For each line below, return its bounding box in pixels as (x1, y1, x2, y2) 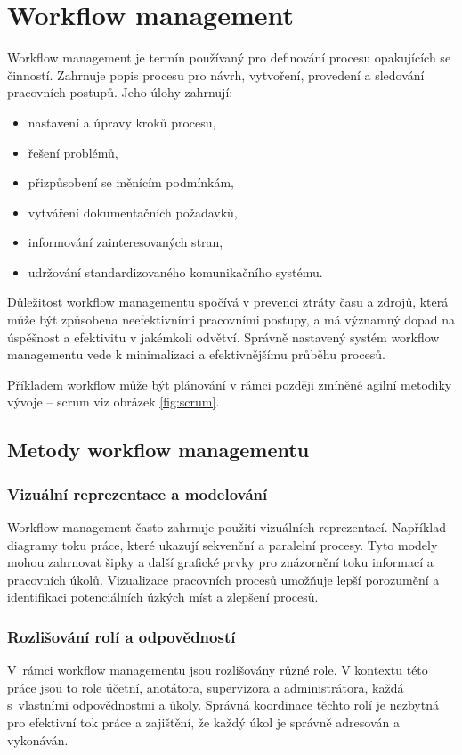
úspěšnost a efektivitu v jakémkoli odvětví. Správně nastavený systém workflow (7, 327, 440, 346)
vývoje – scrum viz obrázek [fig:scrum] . (7, 392, 220, 411)
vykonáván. (7, 730, 69, 749)
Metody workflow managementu (7, 436, 310, 464)
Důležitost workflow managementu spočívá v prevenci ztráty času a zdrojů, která (7, 292, 449, 311)
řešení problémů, (28, 143, 118, 161)
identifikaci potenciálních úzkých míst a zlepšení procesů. (7, 587, 319, 606)
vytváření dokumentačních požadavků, (28, 202, 238, 221)
